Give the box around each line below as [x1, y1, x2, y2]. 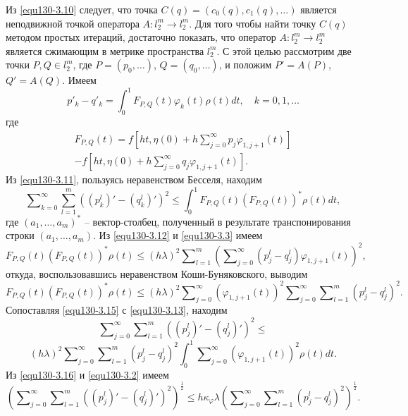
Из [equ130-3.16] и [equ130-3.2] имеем [6, 367, 169, 381]
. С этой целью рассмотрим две [216, 43, 352, 58]
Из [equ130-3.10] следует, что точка [6, 2, 158, 16]
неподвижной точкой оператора [6, 16, 140, 30]
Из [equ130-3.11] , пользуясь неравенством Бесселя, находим [6, 171, 262, 186]
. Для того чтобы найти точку [189, 16, 316, 30]
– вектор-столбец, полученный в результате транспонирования [84, 214, 351, 228]
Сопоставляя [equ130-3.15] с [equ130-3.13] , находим [6, 302, 228, 317]
